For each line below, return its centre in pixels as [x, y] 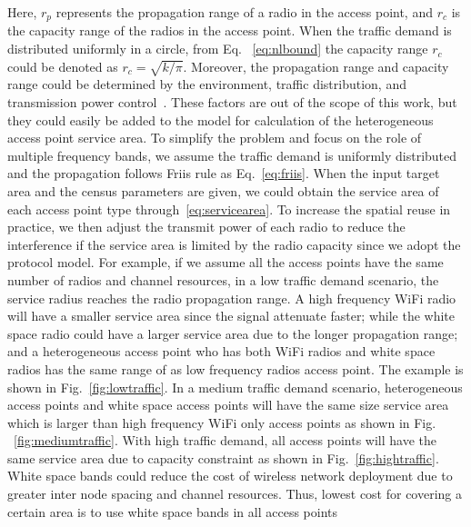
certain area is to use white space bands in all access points [173, 511]
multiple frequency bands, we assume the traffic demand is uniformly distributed [232, 155]
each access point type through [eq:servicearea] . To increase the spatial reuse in [229, 209]
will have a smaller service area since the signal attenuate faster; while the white [231, 316]
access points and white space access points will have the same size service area [228, 405]
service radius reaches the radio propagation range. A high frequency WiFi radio [232, 298]
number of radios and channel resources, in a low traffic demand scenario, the [223, 279]
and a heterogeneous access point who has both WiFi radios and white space [221, 351]
